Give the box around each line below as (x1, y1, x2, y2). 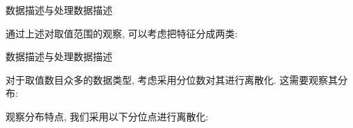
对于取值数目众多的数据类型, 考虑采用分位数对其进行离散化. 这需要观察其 (6, 72, 338, 86)
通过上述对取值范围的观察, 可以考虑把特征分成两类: (6, 26, 238, 40)
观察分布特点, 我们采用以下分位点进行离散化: (6, 109, 209, 123)
